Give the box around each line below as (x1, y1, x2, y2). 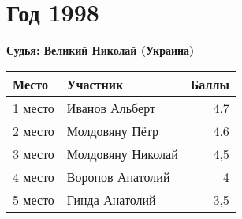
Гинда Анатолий (66, 190, 156, 209)
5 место (13, 190, 54, 209)
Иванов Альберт (66, 98, 155, 117)
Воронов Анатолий (66, 167, 170, 186)
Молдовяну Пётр (66, 121, 159, 140)
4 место (13, 167, 54, 186)
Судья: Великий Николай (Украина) (6, 42, 195, 59)
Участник (66, 74, 124, 93)
